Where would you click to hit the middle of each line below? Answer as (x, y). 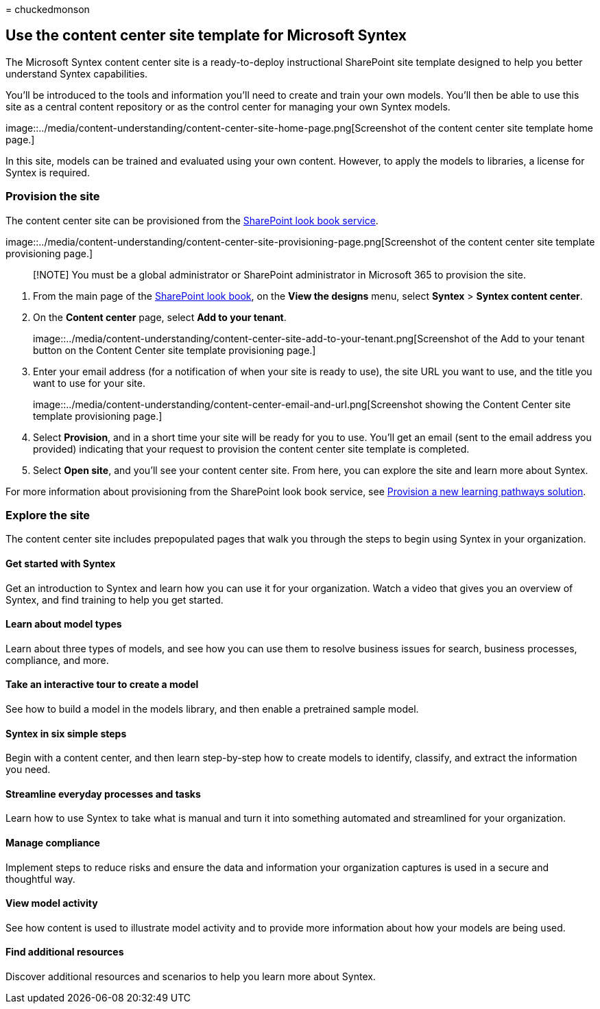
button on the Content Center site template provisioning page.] (175, 350)
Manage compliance (53, 843)
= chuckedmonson (48, 9)
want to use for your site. (89, 383)
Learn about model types (64, 624)
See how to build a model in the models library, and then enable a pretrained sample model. (212, 709)
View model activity (52, 903)
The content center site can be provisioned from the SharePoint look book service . (192, 220)
